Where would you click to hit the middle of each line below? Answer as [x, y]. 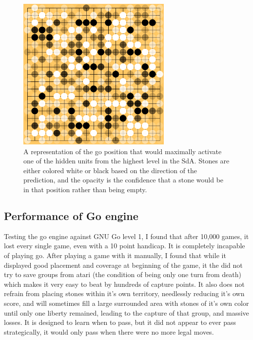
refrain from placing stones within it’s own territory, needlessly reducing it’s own [124, 293]
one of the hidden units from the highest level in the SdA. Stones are [126, 161]
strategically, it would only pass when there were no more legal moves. [109, 331]
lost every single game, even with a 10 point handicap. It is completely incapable [125, 246]
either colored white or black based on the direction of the [110, 170]
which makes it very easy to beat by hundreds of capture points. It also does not [124, 284]
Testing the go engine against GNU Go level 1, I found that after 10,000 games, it [126, 236]
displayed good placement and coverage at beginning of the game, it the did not [123, 265]
